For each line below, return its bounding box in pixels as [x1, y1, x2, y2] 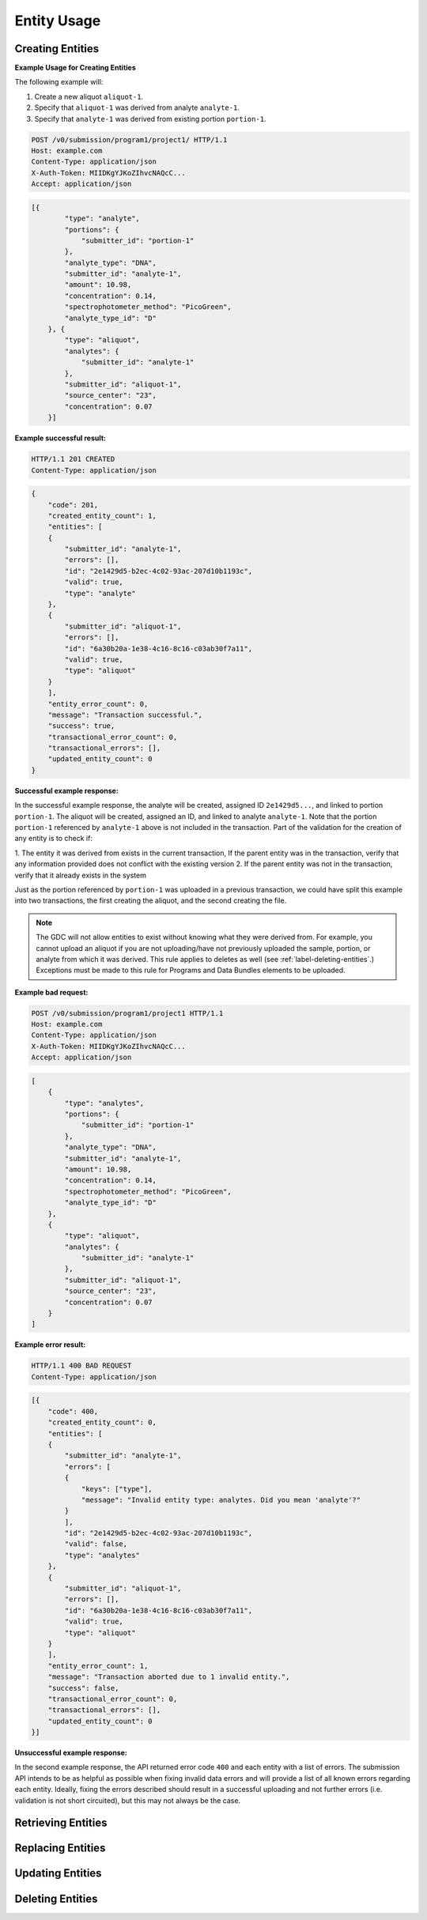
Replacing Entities [14, 1842, 106, 1855]
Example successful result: [14, 433, 107, 443]
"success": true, [47, 722, 115, 730]
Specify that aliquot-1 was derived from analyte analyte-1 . [34, 103, 240, 112]
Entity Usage [14, 12, 101, 29]
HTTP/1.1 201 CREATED [31, 455, 115, 464]
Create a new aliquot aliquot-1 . [34, 92, 144, 101]
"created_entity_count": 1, [47, 511, 157, 520]
